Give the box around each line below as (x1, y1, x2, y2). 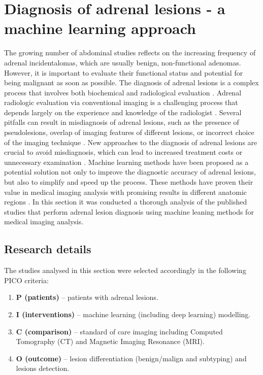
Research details (4, 241, 91, 257)
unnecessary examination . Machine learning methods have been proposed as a (4, 156, 249, 167)
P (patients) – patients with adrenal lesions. (16, 292, 158, 302)
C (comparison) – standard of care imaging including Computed (16, 326, 223, 336)
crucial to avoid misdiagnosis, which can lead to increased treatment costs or (4, 147, 243, 157)
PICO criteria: (4, 275, 49, 285)
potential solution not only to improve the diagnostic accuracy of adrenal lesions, (4, 166, 256, 177)
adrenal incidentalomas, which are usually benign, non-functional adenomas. (4, 57, 241, 67)
